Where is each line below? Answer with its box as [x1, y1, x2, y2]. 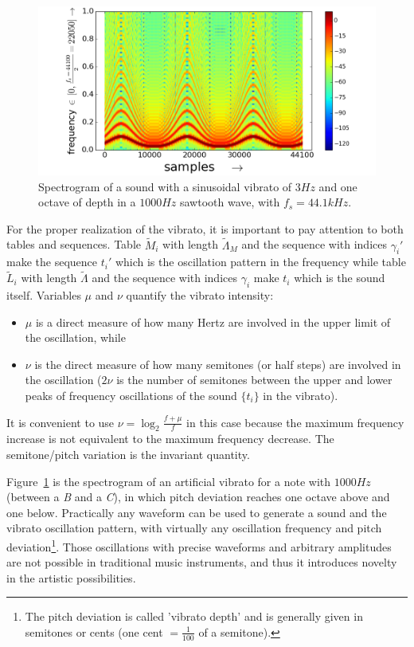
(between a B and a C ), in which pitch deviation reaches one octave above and [6, 488, 390, 505]
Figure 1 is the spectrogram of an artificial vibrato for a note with [6, 473, 331, 489]
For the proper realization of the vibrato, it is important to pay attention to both [6, 220, 404, 237]
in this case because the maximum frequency [186, 414, 404, 430]
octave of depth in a [38, 194, 136, 210]
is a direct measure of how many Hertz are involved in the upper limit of [35, 313, 391, 330]
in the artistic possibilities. [6, 569, 136, 586]
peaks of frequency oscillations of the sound [25, 386, 237, 403]
